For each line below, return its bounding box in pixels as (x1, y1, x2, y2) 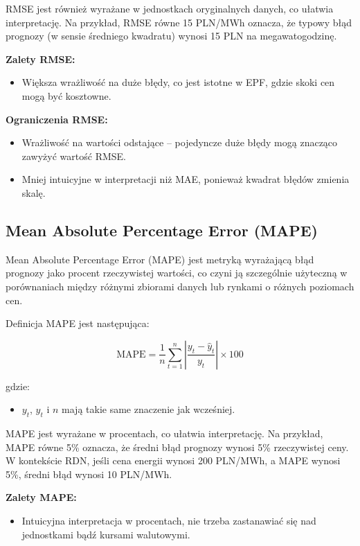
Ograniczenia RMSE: (6, 112, 108, 126)
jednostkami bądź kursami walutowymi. (21, 527, 190, 541)
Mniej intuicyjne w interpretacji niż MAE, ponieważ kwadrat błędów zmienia (21, 172, 350, 186)
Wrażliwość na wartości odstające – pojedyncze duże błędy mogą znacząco (21, 135, 338, 150)
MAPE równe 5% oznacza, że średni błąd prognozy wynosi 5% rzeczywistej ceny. (6, 439, 349, 454)
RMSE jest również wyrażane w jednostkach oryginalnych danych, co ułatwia (6, 1, 334, 15)
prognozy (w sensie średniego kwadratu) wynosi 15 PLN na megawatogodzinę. (6, 28, 337, 43)
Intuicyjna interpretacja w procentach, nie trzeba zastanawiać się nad (21, 513, 316, 528)
